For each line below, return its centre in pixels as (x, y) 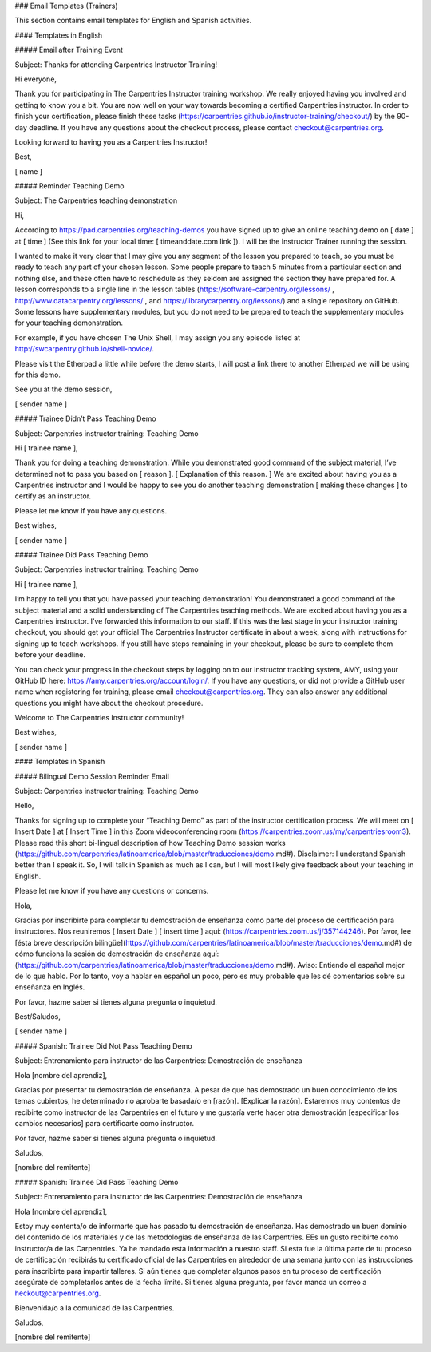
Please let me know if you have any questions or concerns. (112, 891)
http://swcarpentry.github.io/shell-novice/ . (85, 349)
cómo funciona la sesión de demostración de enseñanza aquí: (117, 954)
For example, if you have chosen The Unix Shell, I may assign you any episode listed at (158, 337)
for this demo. (38, 375)
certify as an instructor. (53, 496)
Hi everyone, (36, 79)
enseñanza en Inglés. (50, 987)
